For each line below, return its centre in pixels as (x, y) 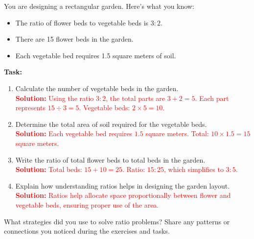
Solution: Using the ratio (55, 98)
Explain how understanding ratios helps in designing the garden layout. (123, 185)
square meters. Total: (177, 133)
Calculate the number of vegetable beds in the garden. (97, 88)
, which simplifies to (194, 169)
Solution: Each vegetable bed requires (74, 133)
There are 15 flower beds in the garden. (74, 39)
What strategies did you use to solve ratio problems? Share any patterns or (117, 221)
